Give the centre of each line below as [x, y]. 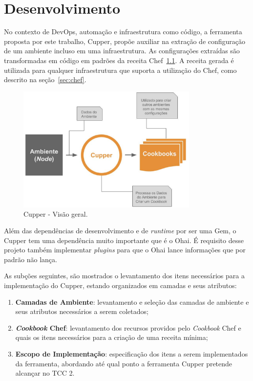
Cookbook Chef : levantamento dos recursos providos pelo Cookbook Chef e [128, 327]
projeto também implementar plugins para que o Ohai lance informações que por [125, 250]
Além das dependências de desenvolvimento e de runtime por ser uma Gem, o [120, 231]
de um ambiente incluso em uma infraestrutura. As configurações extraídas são [122, 51]
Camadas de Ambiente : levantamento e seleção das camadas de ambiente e [132, 302]
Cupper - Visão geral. [56, 214]
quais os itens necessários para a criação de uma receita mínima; [112, 337]
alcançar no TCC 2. [45, 373]
